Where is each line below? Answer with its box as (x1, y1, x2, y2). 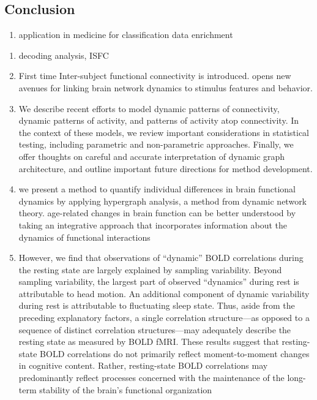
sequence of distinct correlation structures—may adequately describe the (18, 323, 291, 336)
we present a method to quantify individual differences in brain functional (18, 183, 296, 195)
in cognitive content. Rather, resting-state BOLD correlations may (18, 359, 268, 372)
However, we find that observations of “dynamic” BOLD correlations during (18, 251, 304, 264)
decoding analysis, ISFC (18, 48, 109, 61)
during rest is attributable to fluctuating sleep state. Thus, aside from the (18, 299, 295, 312)
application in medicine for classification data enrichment (18, 28, 233, 41)
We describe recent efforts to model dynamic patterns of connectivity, (18, 102, 280, 115)
